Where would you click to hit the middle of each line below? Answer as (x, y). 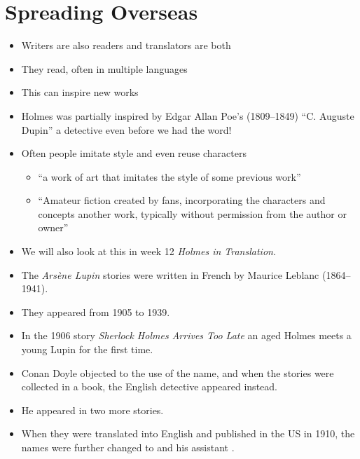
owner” (53, 227)
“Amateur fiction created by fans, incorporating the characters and (182, 200)
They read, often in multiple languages (104, 68)
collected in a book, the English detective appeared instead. (149, 386)
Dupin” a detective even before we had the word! (126, 129)
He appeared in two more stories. (92, 410)
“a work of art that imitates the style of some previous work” (169, 176)
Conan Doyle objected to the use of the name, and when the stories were (178, 372)
